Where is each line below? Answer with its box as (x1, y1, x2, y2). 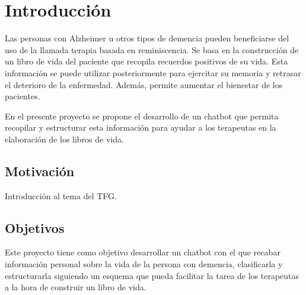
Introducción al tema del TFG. (5, 189, 117, 202)
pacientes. (5, 90, 40, 102)
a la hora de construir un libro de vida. (5, 281, 146, 293)
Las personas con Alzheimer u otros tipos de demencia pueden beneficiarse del (5, 32, 289, 44)
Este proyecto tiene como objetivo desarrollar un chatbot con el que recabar (5, 246, 280, 258)
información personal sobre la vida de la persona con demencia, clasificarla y (5, 258, 283, 270)
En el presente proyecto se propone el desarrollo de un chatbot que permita (5, 109, 279, 122)
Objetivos (5, 218, 65, 236)
